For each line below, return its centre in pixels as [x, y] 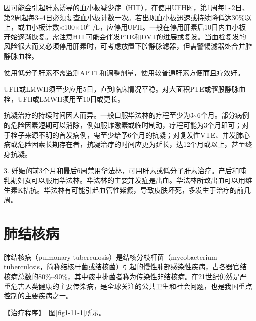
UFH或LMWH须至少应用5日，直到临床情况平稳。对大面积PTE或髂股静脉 [121, 89]
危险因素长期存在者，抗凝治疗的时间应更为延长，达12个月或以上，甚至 [131, 144]
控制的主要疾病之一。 [38, 296]
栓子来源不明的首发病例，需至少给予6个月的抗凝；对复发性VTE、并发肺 [127, 134]
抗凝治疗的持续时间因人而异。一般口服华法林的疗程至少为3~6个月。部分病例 [127, 115]
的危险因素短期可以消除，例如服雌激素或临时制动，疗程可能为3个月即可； [123, 125]
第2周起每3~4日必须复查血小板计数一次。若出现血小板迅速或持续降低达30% [124, 17]
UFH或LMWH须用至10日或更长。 [71, 98]
